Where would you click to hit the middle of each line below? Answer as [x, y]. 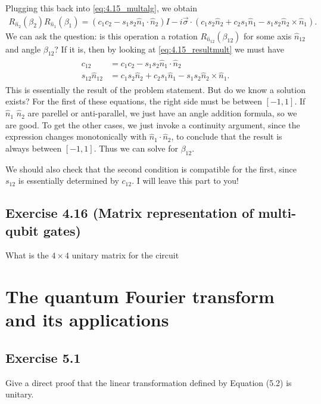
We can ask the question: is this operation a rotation [102, 36]
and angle [23, 49]
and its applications [87, 320]
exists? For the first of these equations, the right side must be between [134, 101]
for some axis [267, 36]
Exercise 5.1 [43, 357]
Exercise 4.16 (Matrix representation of [130, 213]
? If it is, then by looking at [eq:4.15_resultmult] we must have [169, 49]
